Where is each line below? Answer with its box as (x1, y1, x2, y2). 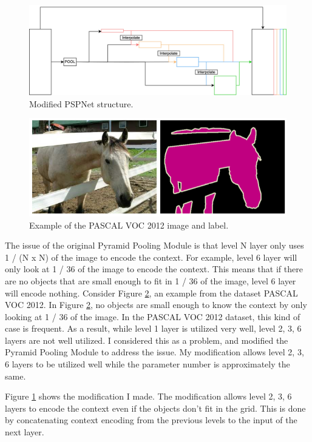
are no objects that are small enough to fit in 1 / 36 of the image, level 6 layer (5, 274, 296, 287)
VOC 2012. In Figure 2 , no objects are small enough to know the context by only (5, 298, 307, 311)
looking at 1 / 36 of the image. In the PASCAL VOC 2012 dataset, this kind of (5, 310, 300, 323)
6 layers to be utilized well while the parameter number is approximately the (5, 358, 290, 370)
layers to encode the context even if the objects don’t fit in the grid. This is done (5, 401, 306, 414)
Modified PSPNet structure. (29, 97, 134, 110)
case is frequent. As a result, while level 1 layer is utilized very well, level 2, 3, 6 (5, 322, 302, 335)
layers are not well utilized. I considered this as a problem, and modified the (5, 333, 288, 346)
